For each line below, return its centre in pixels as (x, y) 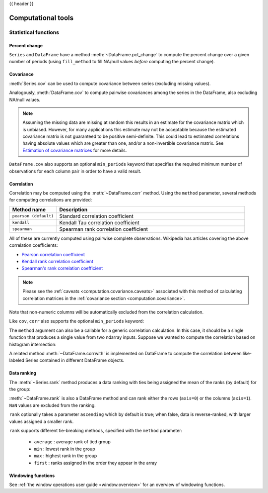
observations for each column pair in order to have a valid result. (75, 171)
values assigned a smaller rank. (41, 421)
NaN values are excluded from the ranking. (53, 405)
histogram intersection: (33, 344)
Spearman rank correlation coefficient (104, 229)
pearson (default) (33, 216)
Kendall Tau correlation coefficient (100, 222)
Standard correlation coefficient (96, 216)
